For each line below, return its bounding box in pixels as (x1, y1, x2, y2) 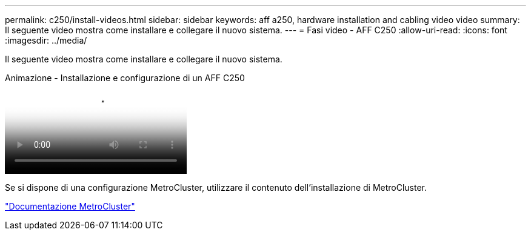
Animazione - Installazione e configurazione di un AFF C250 (5, 73, 245, 83)
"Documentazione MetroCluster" (5, 201, 135, 211)
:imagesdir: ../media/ (5, 35, 87, 45)
